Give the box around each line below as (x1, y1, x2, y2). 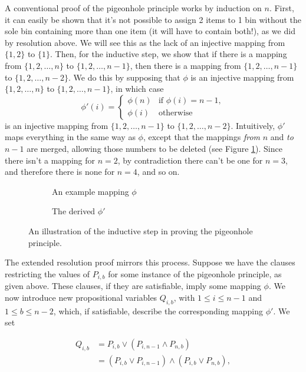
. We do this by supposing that (68, 71, 180, 83)
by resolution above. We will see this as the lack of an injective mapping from (5, 36, 285, 48)
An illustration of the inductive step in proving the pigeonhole (28, 224, 253, 237)
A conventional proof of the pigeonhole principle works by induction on (5, 2, 262, 14)
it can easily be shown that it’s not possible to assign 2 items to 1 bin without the (5, 13, 302, 25)
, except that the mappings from (143, 131, 261, 143)
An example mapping (52, 185, 129, 197)
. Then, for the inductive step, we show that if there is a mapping (50, 48, 287, 60)
